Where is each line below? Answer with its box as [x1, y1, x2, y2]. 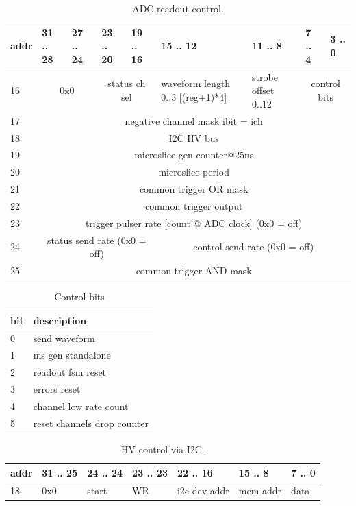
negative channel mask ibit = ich [125, 113, 263, 128]
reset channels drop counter [33, 415, 149, 430]
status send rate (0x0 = [47, 232, 147, 247]
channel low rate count [33, 398, 129, 413]
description [33, 313, 87, 327]
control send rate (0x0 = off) [193, 239, 314, 254]
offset [252, 83, 275, 97]
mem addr [238, 483, 282, 498]
